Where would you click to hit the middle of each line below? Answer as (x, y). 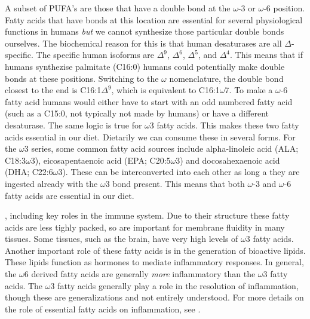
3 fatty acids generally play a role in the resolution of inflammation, (174, 285)
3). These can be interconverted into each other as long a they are (179, 172)
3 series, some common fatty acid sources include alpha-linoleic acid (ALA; (161, 148)
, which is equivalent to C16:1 (165, 90)
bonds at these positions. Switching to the (82, 78)
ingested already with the (51, 183)
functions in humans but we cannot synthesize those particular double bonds (145, 31)
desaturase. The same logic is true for (73, 125)
